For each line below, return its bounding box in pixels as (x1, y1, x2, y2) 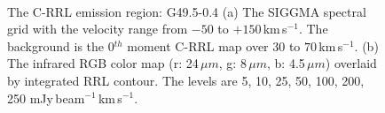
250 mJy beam (7, 88, 85, 107)
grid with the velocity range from (7, 19, 188, 38)
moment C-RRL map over (127, 36, 269, 55)
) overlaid (325, 54, 377, 72)
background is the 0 (7, 36, 114, 55)
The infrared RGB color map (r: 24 (7, 54, 199, 72)
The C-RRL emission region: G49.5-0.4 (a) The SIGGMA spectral (7, 2, 366, 20)
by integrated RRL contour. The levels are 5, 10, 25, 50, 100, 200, (7, 71, 365, 89)
